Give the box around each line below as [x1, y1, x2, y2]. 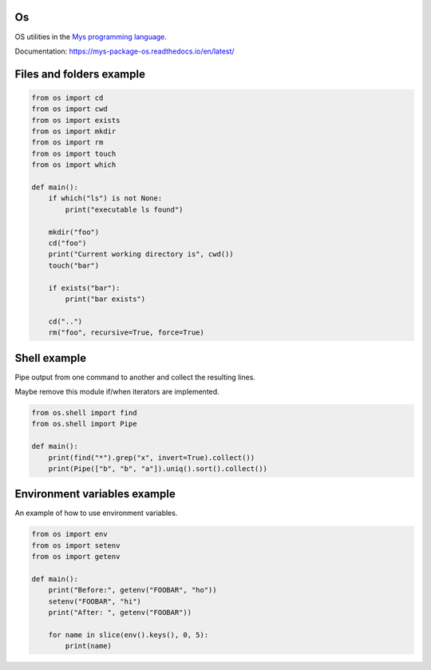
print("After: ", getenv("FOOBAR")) [48, 608, 192, 617]
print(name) [65, 641, 112, 651]
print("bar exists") [65, 294, 146, 303]
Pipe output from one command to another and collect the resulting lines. [14, 372, 255, 382]
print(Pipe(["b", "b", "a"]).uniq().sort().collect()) [48, 464, 267, 473]
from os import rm [31, 138, 104, 147]
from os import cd [31, 93, 104, 102]
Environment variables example [14, 487, 176, 501]
